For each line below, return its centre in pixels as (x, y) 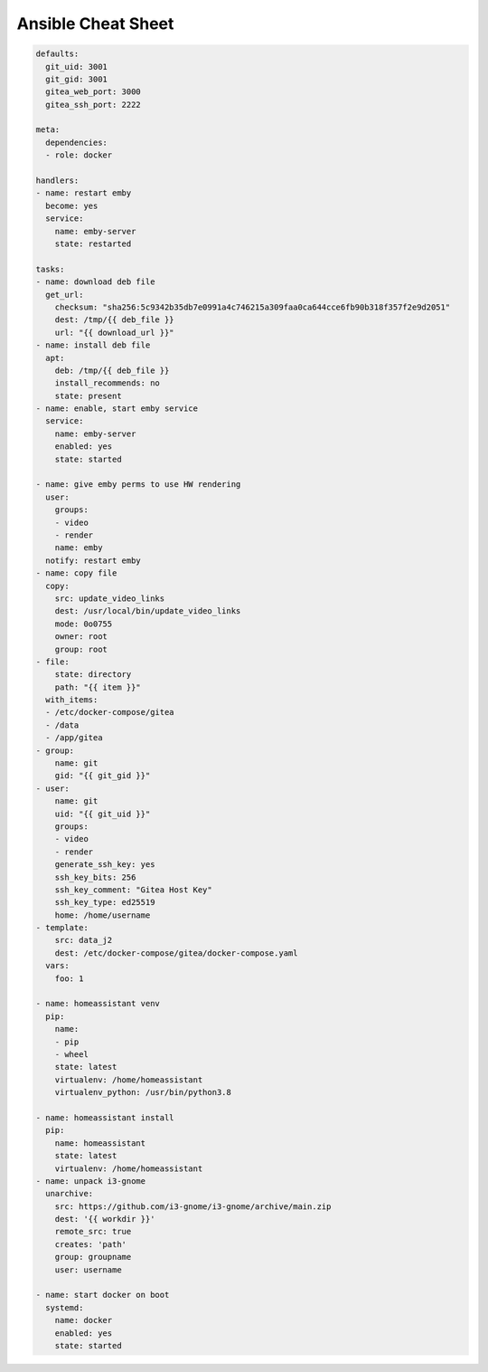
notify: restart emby (94, 560)
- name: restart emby (84, 193)
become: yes (72, 205)
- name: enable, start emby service (117, 409)
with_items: (72, 700)
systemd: (65, 1307)
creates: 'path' (90, 1244)
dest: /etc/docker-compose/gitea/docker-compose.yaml (176, 953)
